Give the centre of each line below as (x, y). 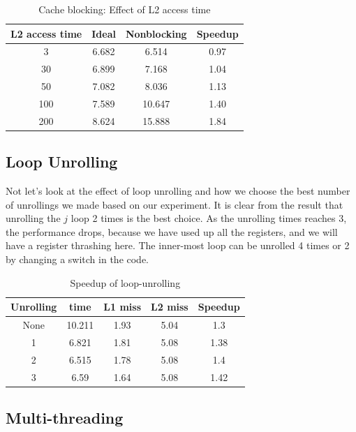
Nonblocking (156, 33)
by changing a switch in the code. (77, 259)
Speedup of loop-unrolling (125, 282)
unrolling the (33, 218)
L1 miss (123, 307)
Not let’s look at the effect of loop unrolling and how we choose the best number (178, 191)
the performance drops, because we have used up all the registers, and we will (172, 231)
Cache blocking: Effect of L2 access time (125, 9)
